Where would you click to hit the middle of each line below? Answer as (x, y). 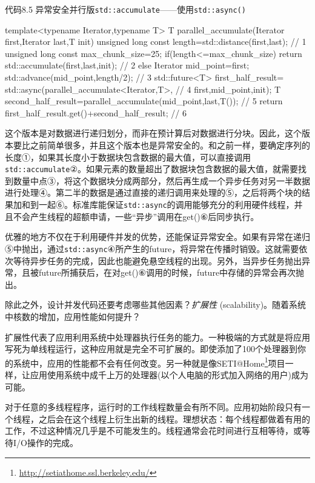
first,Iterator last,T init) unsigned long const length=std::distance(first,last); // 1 (156, 42)
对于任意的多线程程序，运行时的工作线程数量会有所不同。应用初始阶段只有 (153, 407)
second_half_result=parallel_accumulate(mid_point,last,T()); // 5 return (144, 101)
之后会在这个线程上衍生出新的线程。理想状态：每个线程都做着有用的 (174, 418)
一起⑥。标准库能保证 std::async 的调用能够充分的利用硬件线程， (166, 205)
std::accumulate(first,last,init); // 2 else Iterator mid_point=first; (127, 65)
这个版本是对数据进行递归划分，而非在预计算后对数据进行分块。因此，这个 (153, 133)
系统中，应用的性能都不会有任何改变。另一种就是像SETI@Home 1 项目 (149, 362)
